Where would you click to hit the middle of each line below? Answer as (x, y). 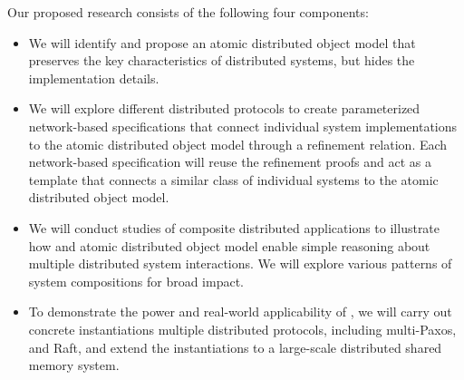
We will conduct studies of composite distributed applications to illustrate (234, 227)
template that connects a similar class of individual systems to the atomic (233, 179)
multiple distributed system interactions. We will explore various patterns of (240, 263)
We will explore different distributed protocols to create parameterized (224, 108)
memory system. (74, 365)
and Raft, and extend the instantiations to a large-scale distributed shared (235, 347)
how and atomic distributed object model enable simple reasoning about (229, 245)
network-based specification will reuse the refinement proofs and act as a (230, 162)
